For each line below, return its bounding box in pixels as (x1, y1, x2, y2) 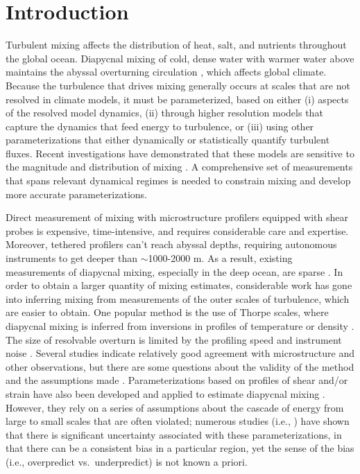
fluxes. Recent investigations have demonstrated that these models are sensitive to (6, 146, 354, 160)
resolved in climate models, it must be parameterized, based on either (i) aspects (6, 91, 349, 106)
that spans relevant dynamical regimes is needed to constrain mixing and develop (6, 173, 351, 188)
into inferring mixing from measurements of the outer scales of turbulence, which (6, 291, 350, 306)
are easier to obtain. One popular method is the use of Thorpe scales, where (6, 305, 329, 319)
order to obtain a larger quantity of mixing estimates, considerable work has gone (6, 278, 352, 292)
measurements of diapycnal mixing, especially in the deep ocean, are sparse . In (6, 264, 343, 279)
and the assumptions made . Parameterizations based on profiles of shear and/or (6, 373, 348, 387)
